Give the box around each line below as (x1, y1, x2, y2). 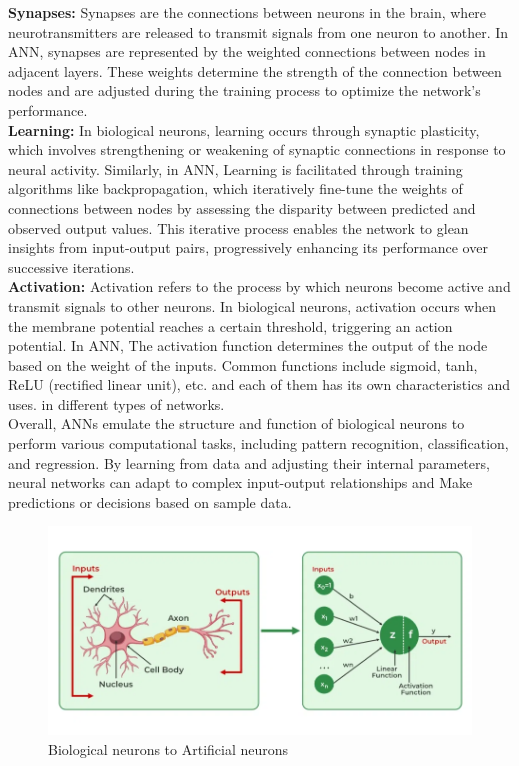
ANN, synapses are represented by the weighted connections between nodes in (8, 41, 486, 62)
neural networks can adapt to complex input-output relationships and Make (8, 472, 473, 493)
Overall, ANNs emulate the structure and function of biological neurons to (8, 413, 465, 434)
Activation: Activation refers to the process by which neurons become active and (8, 276, 511, 297)
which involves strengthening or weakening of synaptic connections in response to (8, 139, 506, 160)
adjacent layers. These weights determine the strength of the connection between (8, 60, 502, 81)
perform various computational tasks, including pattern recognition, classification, (8, 433, 509, 454)
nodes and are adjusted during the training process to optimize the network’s (8, 80, 481, 101)
